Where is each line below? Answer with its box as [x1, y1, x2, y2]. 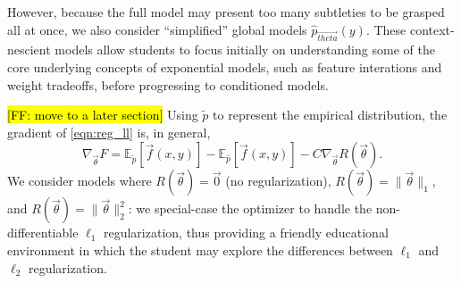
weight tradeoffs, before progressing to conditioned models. [7, 75, 329, 94]
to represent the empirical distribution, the [213, 105, 448, 124]
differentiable [7, 223, 79, 242]
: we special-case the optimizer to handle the [128, 199, 373, 218]
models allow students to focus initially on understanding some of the [54, 40, 435, 59]
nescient [7, 40, 51, 59]
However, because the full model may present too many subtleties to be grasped [7, 3, 445, 21]
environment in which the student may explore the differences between [7, 240, 393, 259]
